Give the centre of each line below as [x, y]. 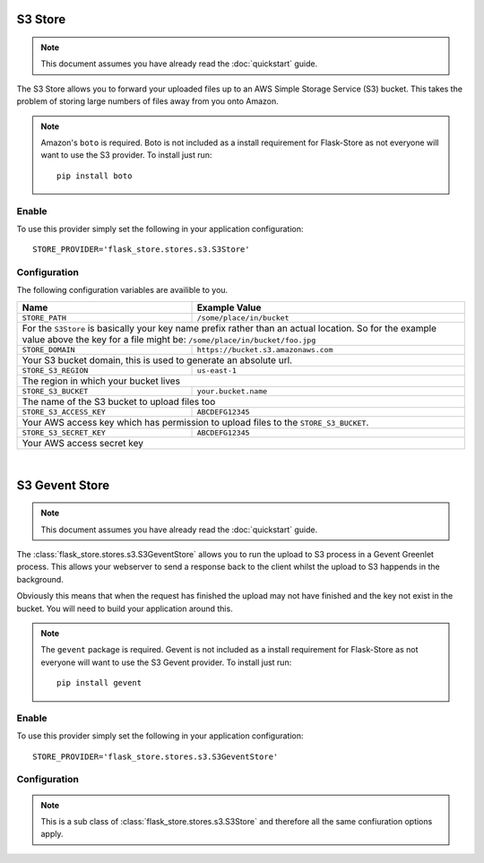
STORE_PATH [44, 318]
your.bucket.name [232, 391]
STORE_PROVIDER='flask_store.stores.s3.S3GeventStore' [156, 756]
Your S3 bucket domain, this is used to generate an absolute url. [157, 360]
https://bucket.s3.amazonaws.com [265, 350]
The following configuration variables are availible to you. [122, 290]
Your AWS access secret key [82, 443]
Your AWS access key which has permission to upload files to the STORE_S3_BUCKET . [195, 422]
